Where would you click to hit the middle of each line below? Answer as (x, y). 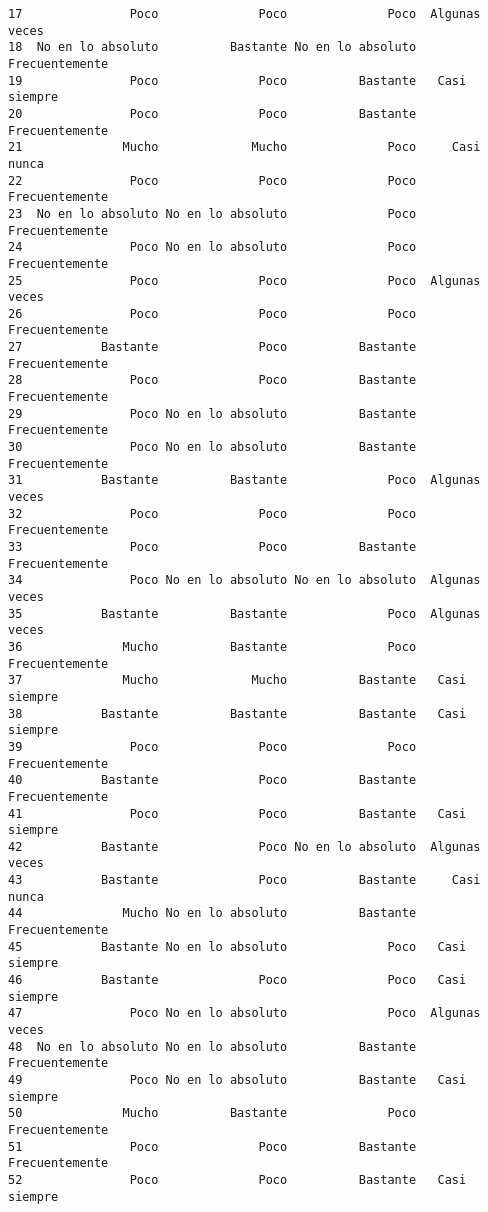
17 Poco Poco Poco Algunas (244, 14)
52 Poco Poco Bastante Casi (237, 1179)
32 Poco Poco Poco (212, 513)
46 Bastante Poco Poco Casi (237, 980)
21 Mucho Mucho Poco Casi (244, 147)
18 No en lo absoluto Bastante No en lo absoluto (212, 47)
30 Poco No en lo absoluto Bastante (212, 447)
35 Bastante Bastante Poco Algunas (244, 613)
